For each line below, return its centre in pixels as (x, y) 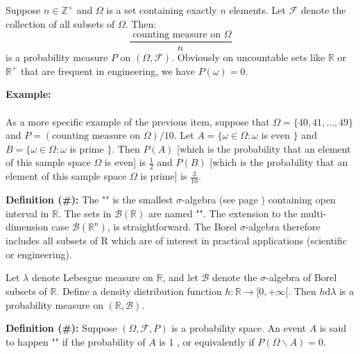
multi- (314, 213)
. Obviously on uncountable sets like (248, 57)
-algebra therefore (283, 227)
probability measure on (54, 304)
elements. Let (258, 10)
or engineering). (39, 254)
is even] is (125, 162)
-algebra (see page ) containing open (259, 200)
